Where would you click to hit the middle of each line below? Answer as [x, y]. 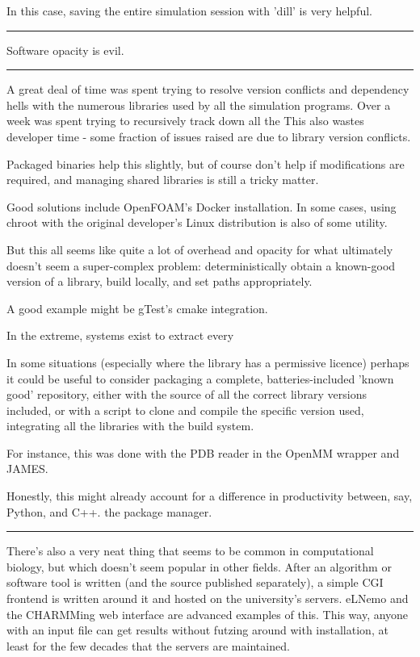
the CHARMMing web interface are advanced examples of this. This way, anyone [208, 614]
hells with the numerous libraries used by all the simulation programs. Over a [199, 105]
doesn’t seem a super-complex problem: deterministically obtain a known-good [201, 265]
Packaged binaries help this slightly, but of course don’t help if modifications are [206, 163]
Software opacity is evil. [65, 50]
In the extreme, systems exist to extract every [120, 335]
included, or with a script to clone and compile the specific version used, [185, 410]
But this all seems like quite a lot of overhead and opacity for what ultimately [200, 249]
